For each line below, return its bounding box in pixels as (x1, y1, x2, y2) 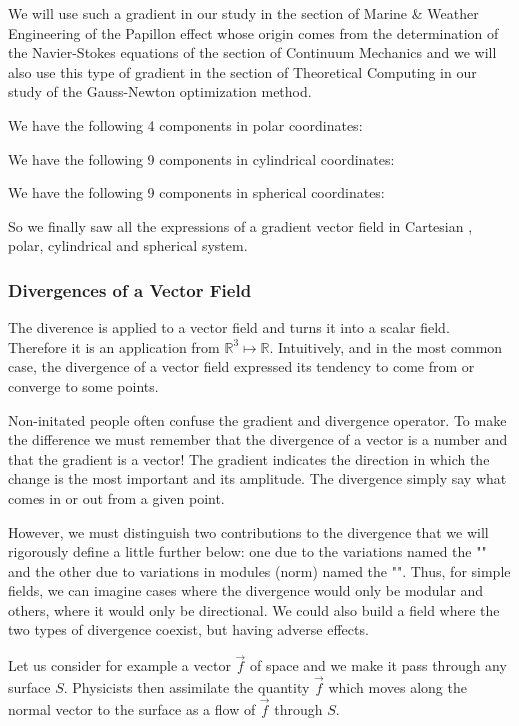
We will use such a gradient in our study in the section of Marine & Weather (8, 3, 479, 23)
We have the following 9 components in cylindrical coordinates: (8, 148, 395, 169)
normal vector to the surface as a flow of (8, 698, 256, 719)
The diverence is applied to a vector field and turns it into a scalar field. (8, 317, 450, 338)
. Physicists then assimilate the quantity (63, 677, 310, 698)
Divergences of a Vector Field (8, 277, 252, 302)
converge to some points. (8, 375, 159, 396)
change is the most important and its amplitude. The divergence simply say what (8, 468, 507, 489)
